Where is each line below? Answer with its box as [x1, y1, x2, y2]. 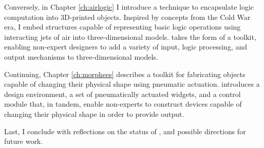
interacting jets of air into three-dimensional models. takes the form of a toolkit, [4, 31, 256, 42]
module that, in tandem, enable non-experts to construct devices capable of [4, 98, 242, 109]
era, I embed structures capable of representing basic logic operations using [4, 21, 241, 32]
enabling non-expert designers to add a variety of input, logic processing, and [4, 41, 248, 52]
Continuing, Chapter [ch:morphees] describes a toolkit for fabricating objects [4, 68, 246, 79]
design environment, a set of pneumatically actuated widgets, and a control [4, 88, 241, 99]
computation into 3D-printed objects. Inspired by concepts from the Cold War [4, 11, 251, 22]
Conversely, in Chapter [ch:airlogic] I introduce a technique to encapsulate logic [4, 2, 254, 12]
